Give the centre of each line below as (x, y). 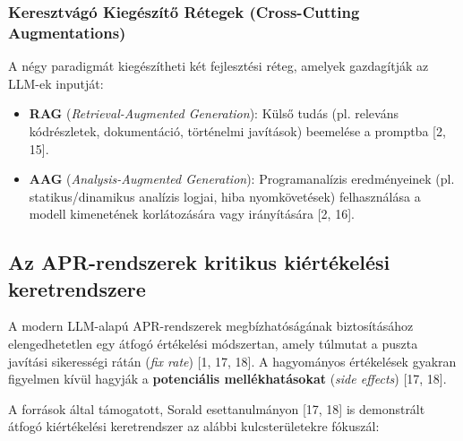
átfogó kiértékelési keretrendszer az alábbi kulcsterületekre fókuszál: (194, 426)
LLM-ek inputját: (56, 83)
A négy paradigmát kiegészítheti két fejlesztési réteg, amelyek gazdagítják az (219, 66)
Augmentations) (67, 32)
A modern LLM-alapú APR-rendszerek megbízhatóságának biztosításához (211, 326)
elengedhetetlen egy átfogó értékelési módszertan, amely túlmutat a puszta (213, 344)
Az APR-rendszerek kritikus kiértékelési (199, 262)
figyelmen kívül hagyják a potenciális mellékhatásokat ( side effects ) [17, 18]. (227, 379)
